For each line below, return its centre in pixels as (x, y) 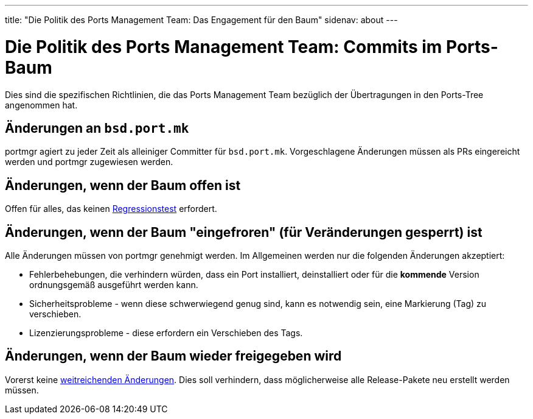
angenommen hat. (41, 105)
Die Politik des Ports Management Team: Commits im (224, 47)
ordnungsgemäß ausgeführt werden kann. (114, 285)
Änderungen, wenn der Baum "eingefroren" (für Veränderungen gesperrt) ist (244, 232)
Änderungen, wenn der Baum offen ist (123, 185)
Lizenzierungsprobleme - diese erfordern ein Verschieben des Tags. (166, 333)
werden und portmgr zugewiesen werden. (89, 162)
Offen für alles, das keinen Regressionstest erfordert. (111, 209)
